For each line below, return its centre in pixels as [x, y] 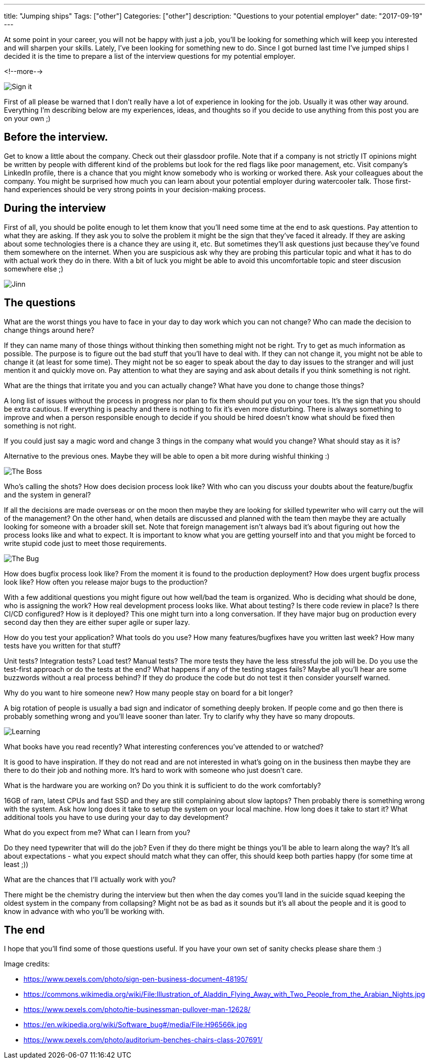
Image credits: [27, 964]
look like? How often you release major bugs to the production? [106, 582]
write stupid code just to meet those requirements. [85, 543]
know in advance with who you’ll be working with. [84, 911]
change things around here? [49, 330]
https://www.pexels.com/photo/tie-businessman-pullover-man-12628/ [137, 1010]
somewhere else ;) [34, 269]
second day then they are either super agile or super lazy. [97, 622]
